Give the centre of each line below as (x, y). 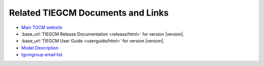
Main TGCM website (42, 27)
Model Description (40, 48)
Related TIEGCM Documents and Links (89, 13)
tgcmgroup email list (42, 55)
